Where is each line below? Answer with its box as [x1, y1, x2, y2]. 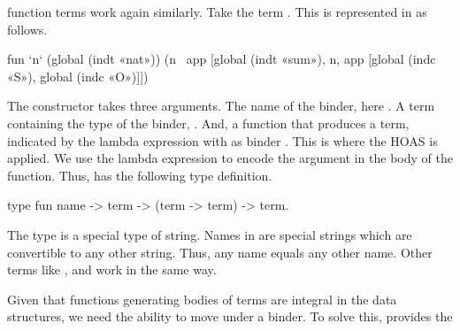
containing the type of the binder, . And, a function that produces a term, [7, 113, 410, 132]
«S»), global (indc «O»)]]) [7, 66, 149, 85]
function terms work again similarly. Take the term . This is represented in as [7, 3, 427, 20]
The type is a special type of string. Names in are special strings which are [7, 225, 412, 243]
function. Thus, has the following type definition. [7, 165, 272, 184]
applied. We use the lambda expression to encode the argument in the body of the [7, 149, 453, 167]
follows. [7, 19, 48, 38]
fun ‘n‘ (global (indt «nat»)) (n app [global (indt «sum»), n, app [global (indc [7, 50, 436, 68]
